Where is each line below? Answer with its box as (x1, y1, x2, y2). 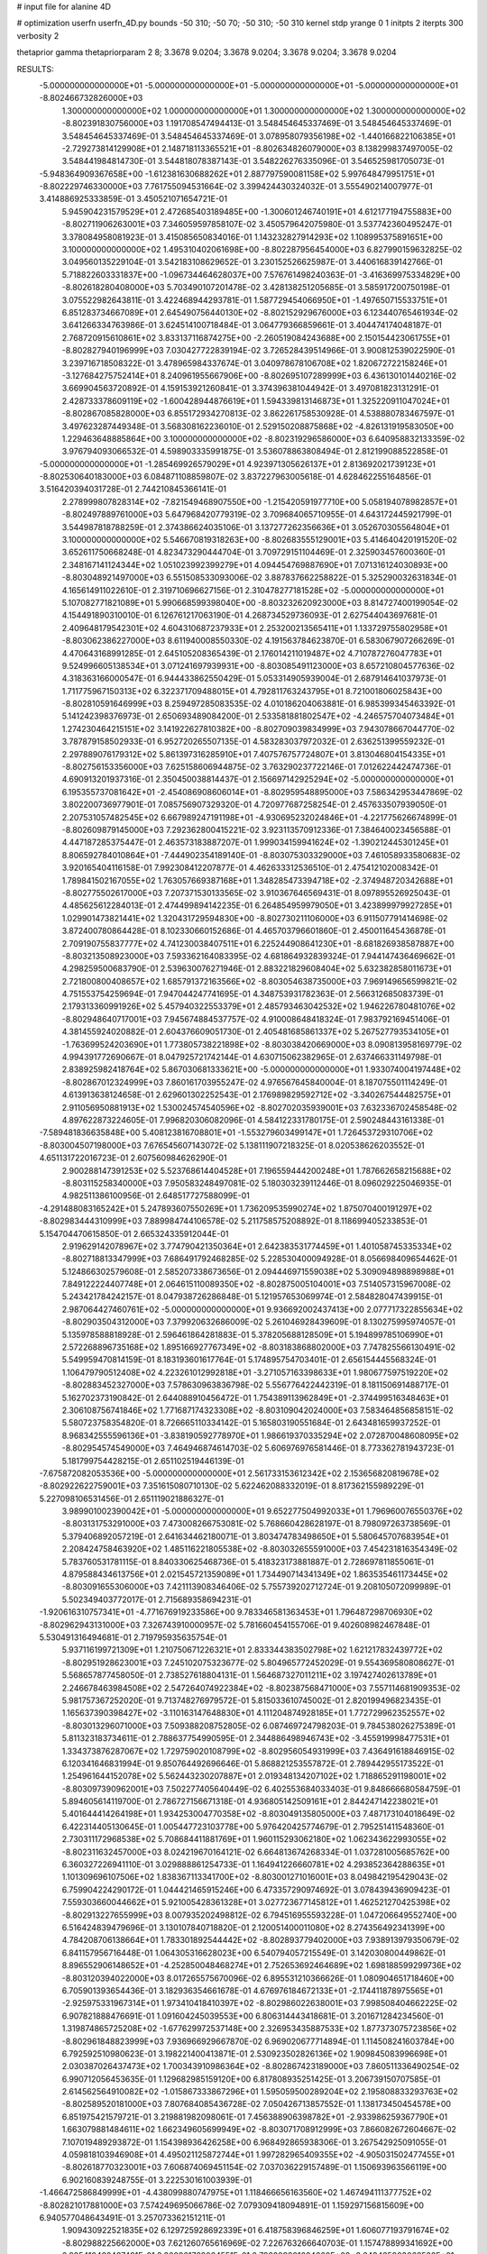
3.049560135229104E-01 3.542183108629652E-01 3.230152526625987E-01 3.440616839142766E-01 (61, 257, 444, 268)
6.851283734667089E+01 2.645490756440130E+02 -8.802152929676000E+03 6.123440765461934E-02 (61, 307, 459, 317)
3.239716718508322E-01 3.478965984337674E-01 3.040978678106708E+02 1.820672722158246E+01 (61, 357, 447, 369)
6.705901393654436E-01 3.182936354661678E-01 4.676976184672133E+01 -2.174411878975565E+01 (61, 1984, 444, 1996)
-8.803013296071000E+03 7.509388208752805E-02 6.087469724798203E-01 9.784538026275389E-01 (61, 1720, 455, 1731)
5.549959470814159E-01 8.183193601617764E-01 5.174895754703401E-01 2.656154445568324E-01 (61, 1354, 436, 1365)
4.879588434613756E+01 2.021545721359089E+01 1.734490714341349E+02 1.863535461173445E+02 (61, 1569, 448, 1580)
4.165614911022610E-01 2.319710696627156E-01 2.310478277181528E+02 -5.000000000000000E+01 (61, 584, 445, 595)
